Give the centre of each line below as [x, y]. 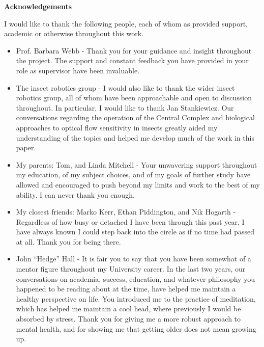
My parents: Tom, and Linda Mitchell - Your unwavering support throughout [137, 164]
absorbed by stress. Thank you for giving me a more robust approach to [128, 319]
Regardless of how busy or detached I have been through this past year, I [130, 221]
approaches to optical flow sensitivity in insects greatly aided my [117, 127]
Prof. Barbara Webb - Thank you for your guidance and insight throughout [134, 50]
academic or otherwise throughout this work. [74, 33]
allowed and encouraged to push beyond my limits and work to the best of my [138, 184]
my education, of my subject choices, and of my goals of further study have [133, 175]
